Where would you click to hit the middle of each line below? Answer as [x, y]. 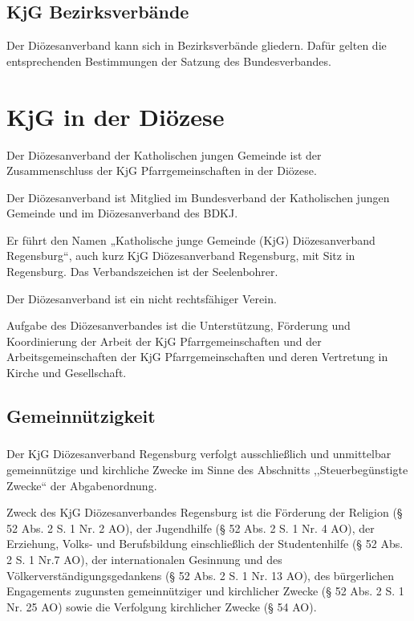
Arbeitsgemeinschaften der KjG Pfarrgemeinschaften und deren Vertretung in [197, 357]
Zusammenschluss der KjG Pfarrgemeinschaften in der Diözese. [162, 170]
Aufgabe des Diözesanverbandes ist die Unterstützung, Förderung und [179, 325]
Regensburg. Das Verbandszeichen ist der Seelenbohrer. [142, 272]
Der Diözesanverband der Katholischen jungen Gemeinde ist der [164, 154]
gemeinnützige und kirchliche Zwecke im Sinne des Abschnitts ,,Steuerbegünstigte [207, 469]
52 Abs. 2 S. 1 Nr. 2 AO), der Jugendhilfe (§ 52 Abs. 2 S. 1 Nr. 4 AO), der [191, 528]
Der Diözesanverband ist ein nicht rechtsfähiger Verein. [142, 298]
